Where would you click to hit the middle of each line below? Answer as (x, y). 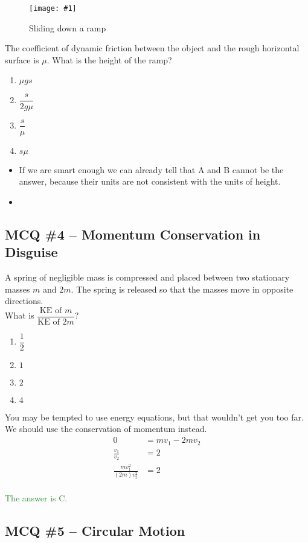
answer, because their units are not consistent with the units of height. (150, 181)
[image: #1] (53, 8)
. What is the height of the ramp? (109, 59)
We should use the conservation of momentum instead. (106, 429)
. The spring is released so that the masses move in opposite (182, 289)
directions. (24, 301)
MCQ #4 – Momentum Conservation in (133, 234)
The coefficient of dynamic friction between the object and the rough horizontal (152, 48)
